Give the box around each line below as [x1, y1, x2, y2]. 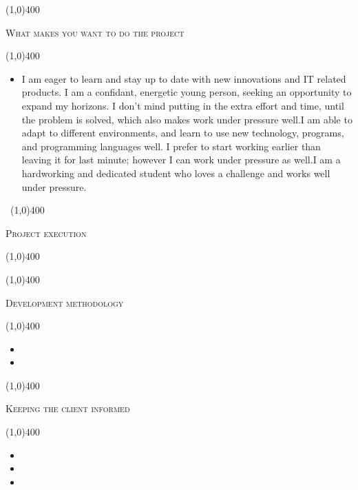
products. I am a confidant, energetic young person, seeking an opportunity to [21, 85, 352, 99]
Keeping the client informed [6, 401, 130, 416]
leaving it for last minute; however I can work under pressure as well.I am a [21, 152, 341, 167]
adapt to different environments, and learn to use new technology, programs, [21, 125, 344, 140]
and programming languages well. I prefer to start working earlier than [21, 139, 321, 153]
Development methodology [6, 295, 124, 309]
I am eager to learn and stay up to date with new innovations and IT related [21, 71, 346, 85]
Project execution [6, 225, 87, 240]
